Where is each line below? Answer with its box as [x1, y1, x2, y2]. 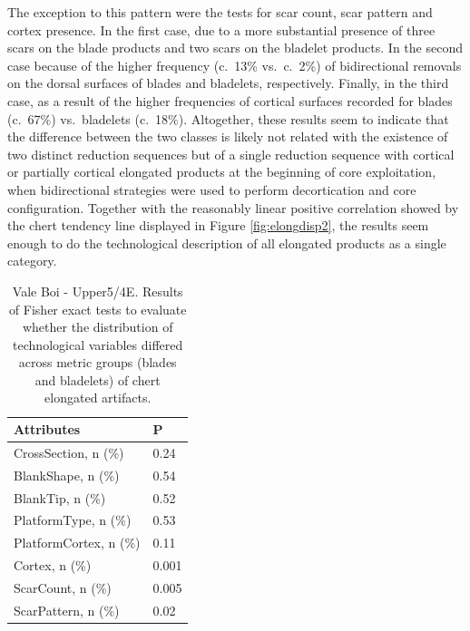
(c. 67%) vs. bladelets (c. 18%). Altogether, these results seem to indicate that [7, 109, 449, 128]
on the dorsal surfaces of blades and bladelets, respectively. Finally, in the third [7, 73, 449, 92]
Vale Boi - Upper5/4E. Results [12, 281, 183, 300]
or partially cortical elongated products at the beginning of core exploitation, [7, 162, 436, 181]
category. [7, 251, 57, 270]
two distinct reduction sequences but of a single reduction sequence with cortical [7, 144, 455, 163]
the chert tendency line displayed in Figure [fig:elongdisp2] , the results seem [7, 216, 429, 235]
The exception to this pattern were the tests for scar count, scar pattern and [7, 3, 433, 21]
